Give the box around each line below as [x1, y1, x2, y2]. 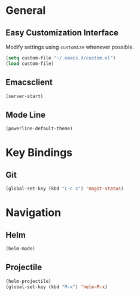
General [5, 4, 46, 17]
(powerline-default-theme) [5, 125, 73, 132]
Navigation [5, 206, 61, 220]
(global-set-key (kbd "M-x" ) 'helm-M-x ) [5, 283, 108, 290]
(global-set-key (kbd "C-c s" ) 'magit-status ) [5, 186, 124, 192]
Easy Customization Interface [5, 28, 119, 38]
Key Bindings [5, 146, 73, 160]
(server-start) [5, 93, 44, 99]
